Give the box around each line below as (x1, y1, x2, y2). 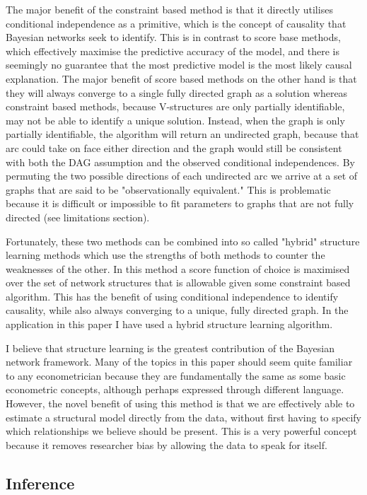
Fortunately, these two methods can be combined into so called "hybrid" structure (6, 233, 360, 248)
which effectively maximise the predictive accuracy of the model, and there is (6, 43, 339, 58)
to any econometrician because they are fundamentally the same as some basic (6, 368, 346, 383)
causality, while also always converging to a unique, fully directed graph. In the (6, 303, 349, 318)
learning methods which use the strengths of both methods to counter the (6, 248, 325, 262)
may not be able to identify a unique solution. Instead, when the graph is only (6, 112, 345, 127)
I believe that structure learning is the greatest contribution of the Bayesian (6, 340, 335, 355)
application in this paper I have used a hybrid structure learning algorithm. (6, 317, 333, 332)
